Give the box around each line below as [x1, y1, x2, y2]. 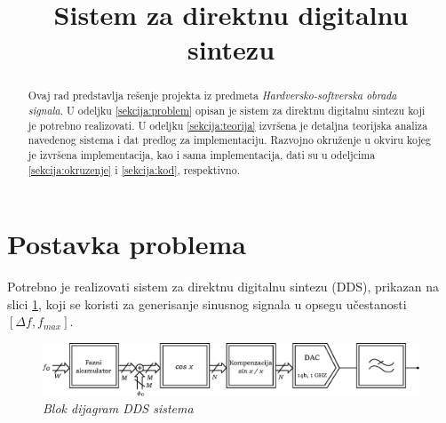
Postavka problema [7, 226, 246, 262]
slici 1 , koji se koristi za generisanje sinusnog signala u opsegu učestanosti [7, 294, 407, 313]
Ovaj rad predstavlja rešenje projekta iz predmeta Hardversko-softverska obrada [28, 88, 397, 103]
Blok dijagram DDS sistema [43, 399, 194, 418]
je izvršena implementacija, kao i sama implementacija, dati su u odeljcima [28, 147, 376, 162]
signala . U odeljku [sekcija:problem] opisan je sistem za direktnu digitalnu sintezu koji [28, 103, 426, 118]
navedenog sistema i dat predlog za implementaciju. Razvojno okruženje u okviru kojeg [28, 132, 432, 148]
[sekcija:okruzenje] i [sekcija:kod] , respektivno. [28, 162, 240, 177]
